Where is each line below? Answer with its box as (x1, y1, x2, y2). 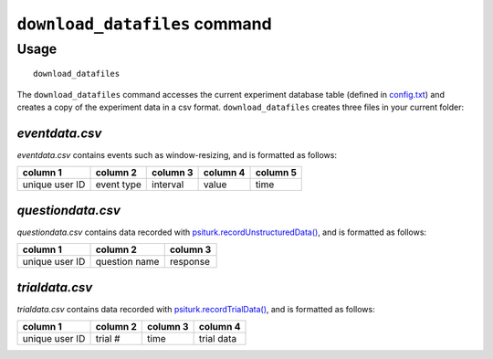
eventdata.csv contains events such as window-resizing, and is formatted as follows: (16, 149, 338, 160)
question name (95, 256, 160, 269)
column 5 (255, 166, 297, 179)
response (169, 256, 210, 269)
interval (152, 178, 184, 191)
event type (95, 178, 142, 191)
